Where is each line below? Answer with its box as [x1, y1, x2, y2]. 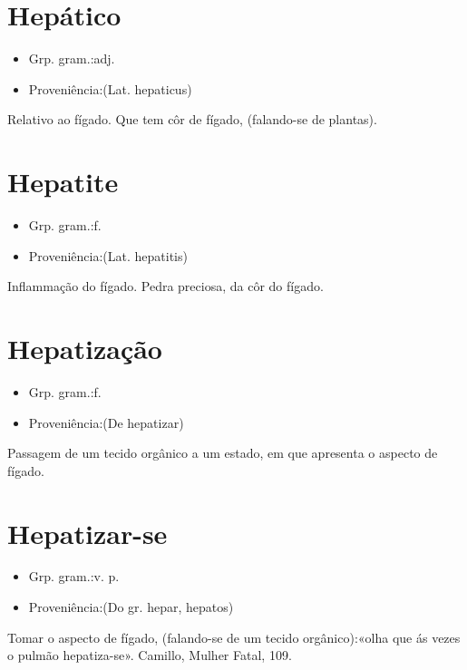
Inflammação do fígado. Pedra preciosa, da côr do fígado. [7, 277, 324, 296]
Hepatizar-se [7, 514, 168, 551]
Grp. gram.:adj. [28, 49, 115, 68]
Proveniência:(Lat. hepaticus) [28, 79, 192, 98]
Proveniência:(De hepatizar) [28, 413, 184, 432]
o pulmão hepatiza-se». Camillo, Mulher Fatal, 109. [7, 646, 292, 665]
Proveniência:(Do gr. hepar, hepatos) [28, 597, 234, 617]
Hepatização [7, 330, 162, 366]
